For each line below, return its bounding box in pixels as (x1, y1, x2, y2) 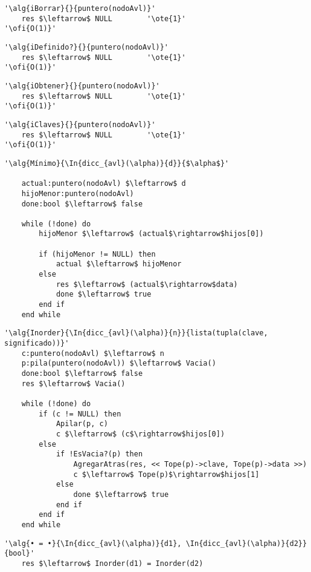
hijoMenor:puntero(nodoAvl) (21, 189, 134, 198)
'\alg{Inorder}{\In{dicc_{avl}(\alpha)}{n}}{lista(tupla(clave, (4, 329, 268, 338)
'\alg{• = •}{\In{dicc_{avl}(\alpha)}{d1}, (4, 539, 182, 548)
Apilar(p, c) (56, 419, 108, 429)
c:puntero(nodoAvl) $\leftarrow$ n (21, 349, 164, 358)
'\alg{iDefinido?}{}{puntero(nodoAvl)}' (4, 42, 169, 51)
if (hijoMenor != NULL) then (39, 249, 156, 258)
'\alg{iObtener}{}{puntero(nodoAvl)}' (4, 81, 160, 90)
